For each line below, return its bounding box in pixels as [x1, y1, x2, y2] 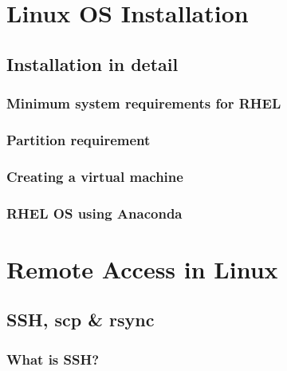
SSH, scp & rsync [6, 307, 155, 332]
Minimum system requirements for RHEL [6, 93, 281, 113]
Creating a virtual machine [6, 166, 183, 186]
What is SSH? [6, 349, 100, 369]
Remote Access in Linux [6, 252, 278, 285]
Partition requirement [6, 129, 151, 149]
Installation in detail [6, 51, 179, 76]
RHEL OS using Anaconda [6, 203, 183, 223]
